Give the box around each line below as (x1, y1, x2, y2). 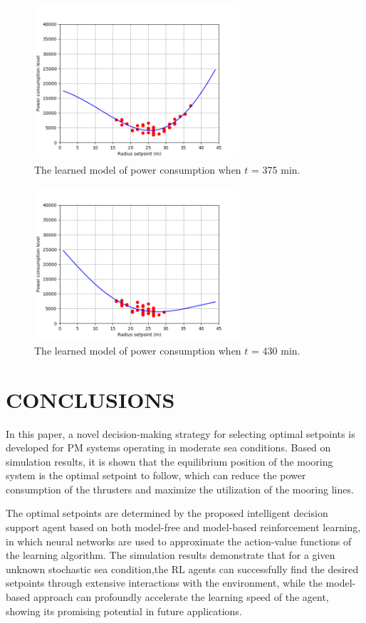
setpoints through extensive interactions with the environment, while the (6, 575, 323, 590)
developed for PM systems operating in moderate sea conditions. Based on (6, 440, 331, 455)
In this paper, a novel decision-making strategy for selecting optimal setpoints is (6, 426, 355, 441)
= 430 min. (251, 342, 300, 357)
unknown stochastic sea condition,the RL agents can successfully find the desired (6, 561, 359, 576)
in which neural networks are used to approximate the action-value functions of (6, 533, 352, 548)
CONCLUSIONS (6, 384, 175, 414)
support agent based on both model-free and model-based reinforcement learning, (6, 520, 361, 535)
